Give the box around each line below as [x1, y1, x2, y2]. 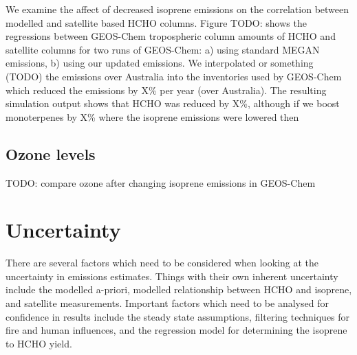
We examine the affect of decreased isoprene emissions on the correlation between [6, 2, 349, 16]
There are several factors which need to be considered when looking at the [6, 255, 318, 270]
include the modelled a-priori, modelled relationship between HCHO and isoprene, [6, 282, 352, 297]
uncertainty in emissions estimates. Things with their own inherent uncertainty [6, 268, 338, 283]
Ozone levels [6, 143, 96, 164]
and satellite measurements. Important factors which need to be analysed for [6, 296, 329, 310]
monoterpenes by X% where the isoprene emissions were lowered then [6, 109, 299, 124]
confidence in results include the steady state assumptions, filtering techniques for [6, 309, 350, 323]
